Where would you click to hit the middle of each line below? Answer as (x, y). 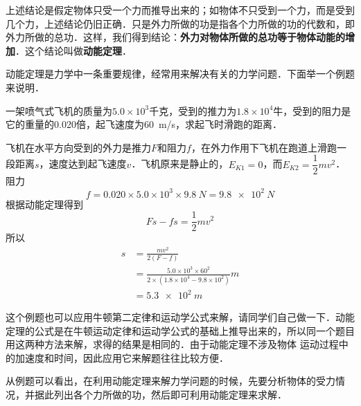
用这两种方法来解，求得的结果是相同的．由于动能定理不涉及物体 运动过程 (172, 344)
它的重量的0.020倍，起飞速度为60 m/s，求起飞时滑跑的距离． (144, 124)
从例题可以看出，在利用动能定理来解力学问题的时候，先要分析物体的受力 (170, 381)
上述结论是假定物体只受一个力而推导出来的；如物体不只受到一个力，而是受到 (180, 10)
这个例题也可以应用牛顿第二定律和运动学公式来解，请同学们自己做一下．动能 (180, 317)
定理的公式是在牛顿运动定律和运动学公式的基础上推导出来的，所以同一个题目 (180, 330)
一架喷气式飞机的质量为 (59, 110)
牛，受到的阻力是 (312, 110)
